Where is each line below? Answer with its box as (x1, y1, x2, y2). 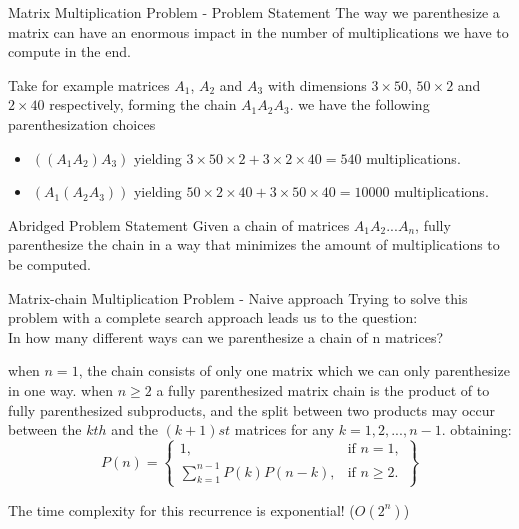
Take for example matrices (8, 74, 170, 95)
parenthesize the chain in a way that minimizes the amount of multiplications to (8, 234, 500, 255)
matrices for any (234, 419, 335, 440)
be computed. (8, 253, 91, 274)
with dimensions (267, 74, 367, 95)
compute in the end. (8, 41, 131, 62)
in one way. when (8, 379, 113, 400)
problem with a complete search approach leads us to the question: (8, 307, 418, 328)
